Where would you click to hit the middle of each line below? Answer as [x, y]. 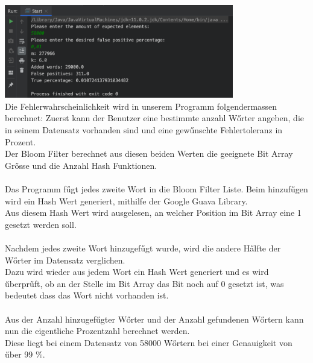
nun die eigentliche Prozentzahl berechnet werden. [97, 331]
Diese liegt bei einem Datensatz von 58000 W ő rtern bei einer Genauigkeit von [149, 342]
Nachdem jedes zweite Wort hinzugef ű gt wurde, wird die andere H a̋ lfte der [143, 248]
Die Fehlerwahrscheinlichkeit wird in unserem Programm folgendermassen [141, 106]
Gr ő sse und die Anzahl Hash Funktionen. [81, 165]
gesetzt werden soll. [41, 224]
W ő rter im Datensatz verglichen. [65, 260]
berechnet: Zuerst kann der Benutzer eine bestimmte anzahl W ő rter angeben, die [155, 118]
